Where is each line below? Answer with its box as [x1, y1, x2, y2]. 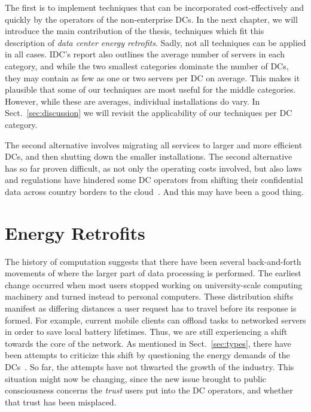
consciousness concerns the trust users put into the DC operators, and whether [5, 384, 293, 396]
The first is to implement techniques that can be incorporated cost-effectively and [5, 1, 304, 13]
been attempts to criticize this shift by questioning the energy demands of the [5, 349, 290, 361]
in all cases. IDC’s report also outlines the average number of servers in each [5, 48, 285, 60]
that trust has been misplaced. [5, 395, 117, 408]
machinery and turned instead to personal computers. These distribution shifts [5, 290, 294, 303]
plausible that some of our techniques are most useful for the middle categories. [5, 83, 296, 96]
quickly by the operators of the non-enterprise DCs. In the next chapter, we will [5, 13, 298, 25]
